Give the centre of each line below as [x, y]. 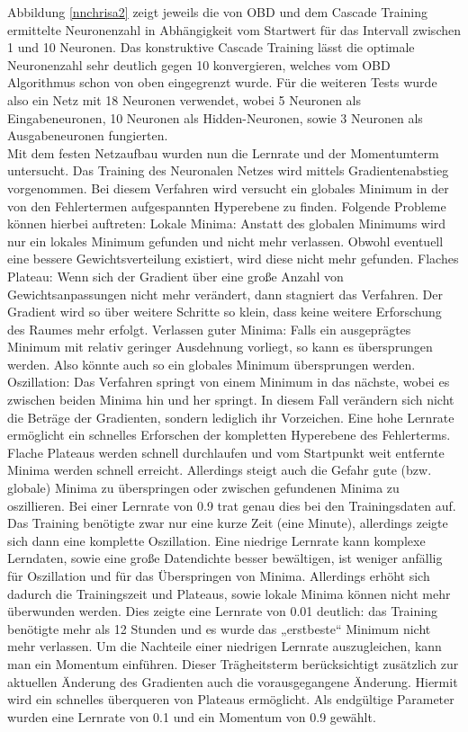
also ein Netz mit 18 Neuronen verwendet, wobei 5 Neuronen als [184, 99]
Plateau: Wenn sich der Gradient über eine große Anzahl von [175, 276]
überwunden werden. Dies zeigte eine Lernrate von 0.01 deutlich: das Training [222, 611]
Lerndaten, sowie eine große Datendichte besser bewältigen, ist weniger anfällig [225, 558]
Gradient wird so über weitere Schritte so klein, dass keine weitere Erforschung [225, 312]
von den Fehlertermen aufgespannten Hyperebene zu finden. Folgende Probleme [227, 205]
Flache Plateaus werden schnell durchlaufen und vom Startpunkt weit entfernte [226, 452]
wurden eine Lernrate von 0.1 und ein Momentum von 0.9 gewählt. [192, 716]
